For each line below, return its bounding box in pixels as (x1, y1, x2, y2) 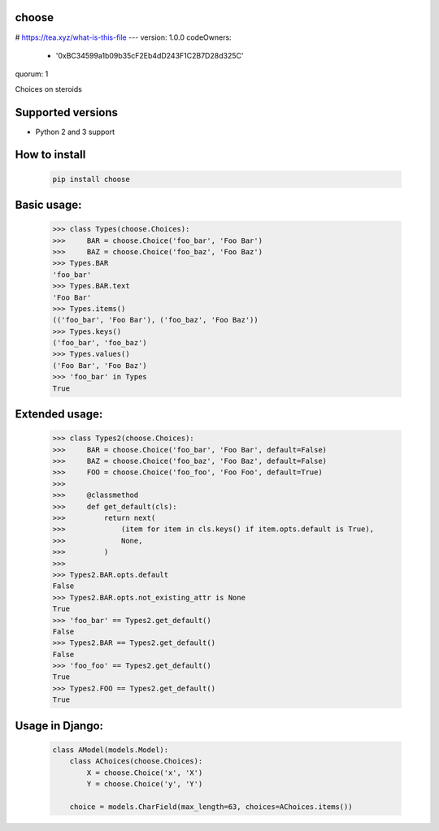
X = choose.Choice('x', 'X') (86, 768, 203, 777)
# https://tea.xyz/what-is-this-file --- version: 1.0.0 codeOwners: (15, 32, 232, 42)
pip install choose (52, 175, 130, 184)
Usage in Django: (15, 719, 104, 733)
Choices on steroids (15, 84, 83, 93)
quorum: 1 (15, 69, 49, 79)
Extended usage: (15, 407, 103, 422)
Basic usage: (15, 198, 82, 211)
